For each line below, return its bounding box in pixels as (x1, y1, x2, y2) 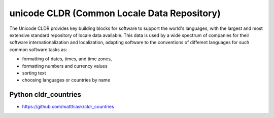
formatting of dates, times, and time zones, (22, 56, 112, 62)
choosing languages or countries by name (22, 77, 111, 83)
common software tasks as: (9, 46, 67, 53)
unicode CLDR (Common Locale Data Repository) (9, 8, 221, 19)
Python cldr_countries (9, 90, 81, 99)
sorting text (22, 70, 46, 76)
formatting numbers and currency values (22, 63, 108, 69)
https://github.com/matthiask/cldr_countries (22, 104, 114, 110)
